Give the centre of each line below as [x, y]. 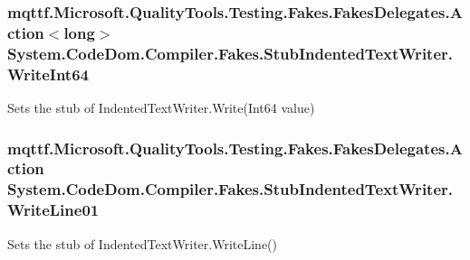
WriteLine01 [53, 210]
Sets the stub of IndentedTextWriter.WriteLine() [143, 243]
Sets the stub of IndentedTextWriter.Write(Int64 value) [161, 107]
